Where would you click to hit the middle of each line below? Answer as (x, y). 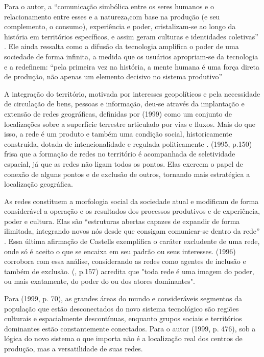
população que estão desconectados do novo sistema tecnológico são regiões (122, 308)
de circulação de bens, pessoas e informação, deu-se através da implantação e (124, 104)
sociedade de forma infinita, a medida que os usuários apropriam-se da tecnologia (131, 56)
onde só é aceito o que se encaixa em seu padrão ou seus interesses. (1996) (120, 251)
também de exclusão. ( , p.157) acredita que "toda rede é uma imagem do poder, (129, 271)
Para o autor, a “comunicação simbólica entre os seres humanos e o (109, 6)
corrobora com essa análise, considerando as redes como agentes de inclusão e (125, 261)
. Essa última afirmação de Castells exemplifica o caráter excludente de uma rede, (132, 241)
